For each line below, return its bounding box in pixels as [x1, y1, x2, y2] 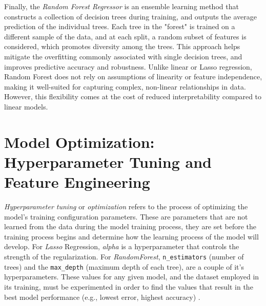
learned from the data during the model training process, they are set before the [4, 221, 257, 232]
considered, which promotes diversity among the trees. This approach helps [4, 41, 240, 52]
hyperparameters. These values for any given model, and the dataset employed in [4, 271, 259, 282]
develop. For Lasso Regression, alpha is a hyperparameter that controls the [4, 241, 239, 252]
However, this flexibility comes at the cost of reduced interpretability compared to [4, 91, 262, 102]
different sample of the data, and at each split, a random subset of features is [4, 31, 247, 41]
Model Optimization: [4, 131, 155, 152]
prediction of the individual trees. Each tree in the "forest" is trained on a [4, 21, 235, 32]
